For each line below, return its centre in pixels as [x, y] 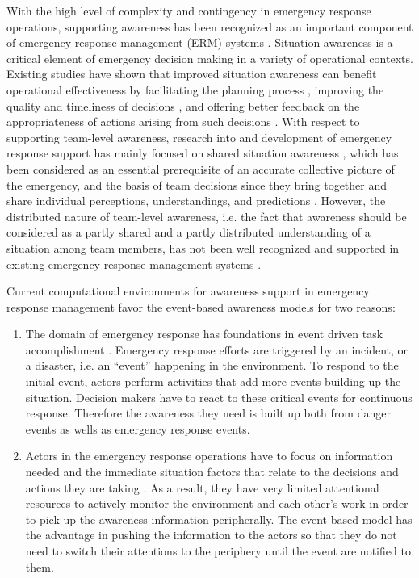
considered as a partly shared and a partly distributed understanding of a [189, 232]
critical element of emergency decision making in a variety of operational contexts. [210, 58]
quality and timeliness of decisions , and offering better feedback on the [183, 105]
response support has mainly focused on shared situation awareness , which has [203, 153]
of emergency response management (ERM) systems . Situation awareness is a [200, 42]
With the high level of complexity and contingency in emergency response [189, 10]
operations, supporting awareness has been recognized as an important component [210, 26]
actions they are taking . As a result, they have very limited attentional [202, 487]
